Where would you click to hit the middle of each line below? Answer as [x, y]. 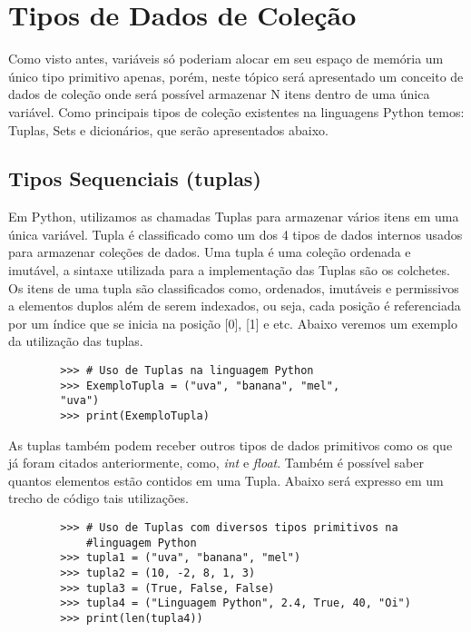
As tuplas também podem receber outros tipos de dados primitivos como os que [231, 444]
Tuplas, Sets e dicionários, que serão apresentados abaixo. [168, 129]
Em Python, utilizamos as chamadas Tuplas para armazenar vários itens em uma [234, 217]
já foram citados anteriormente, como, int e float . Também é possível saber [216, 463]
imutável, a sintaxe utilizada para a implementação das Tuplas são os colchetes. [229, 270]
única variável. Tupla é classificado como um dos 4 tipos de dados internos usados [235, 234]
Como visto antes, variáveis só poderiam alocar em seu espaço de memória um [226, 59]
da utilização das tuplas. [76, 341]
